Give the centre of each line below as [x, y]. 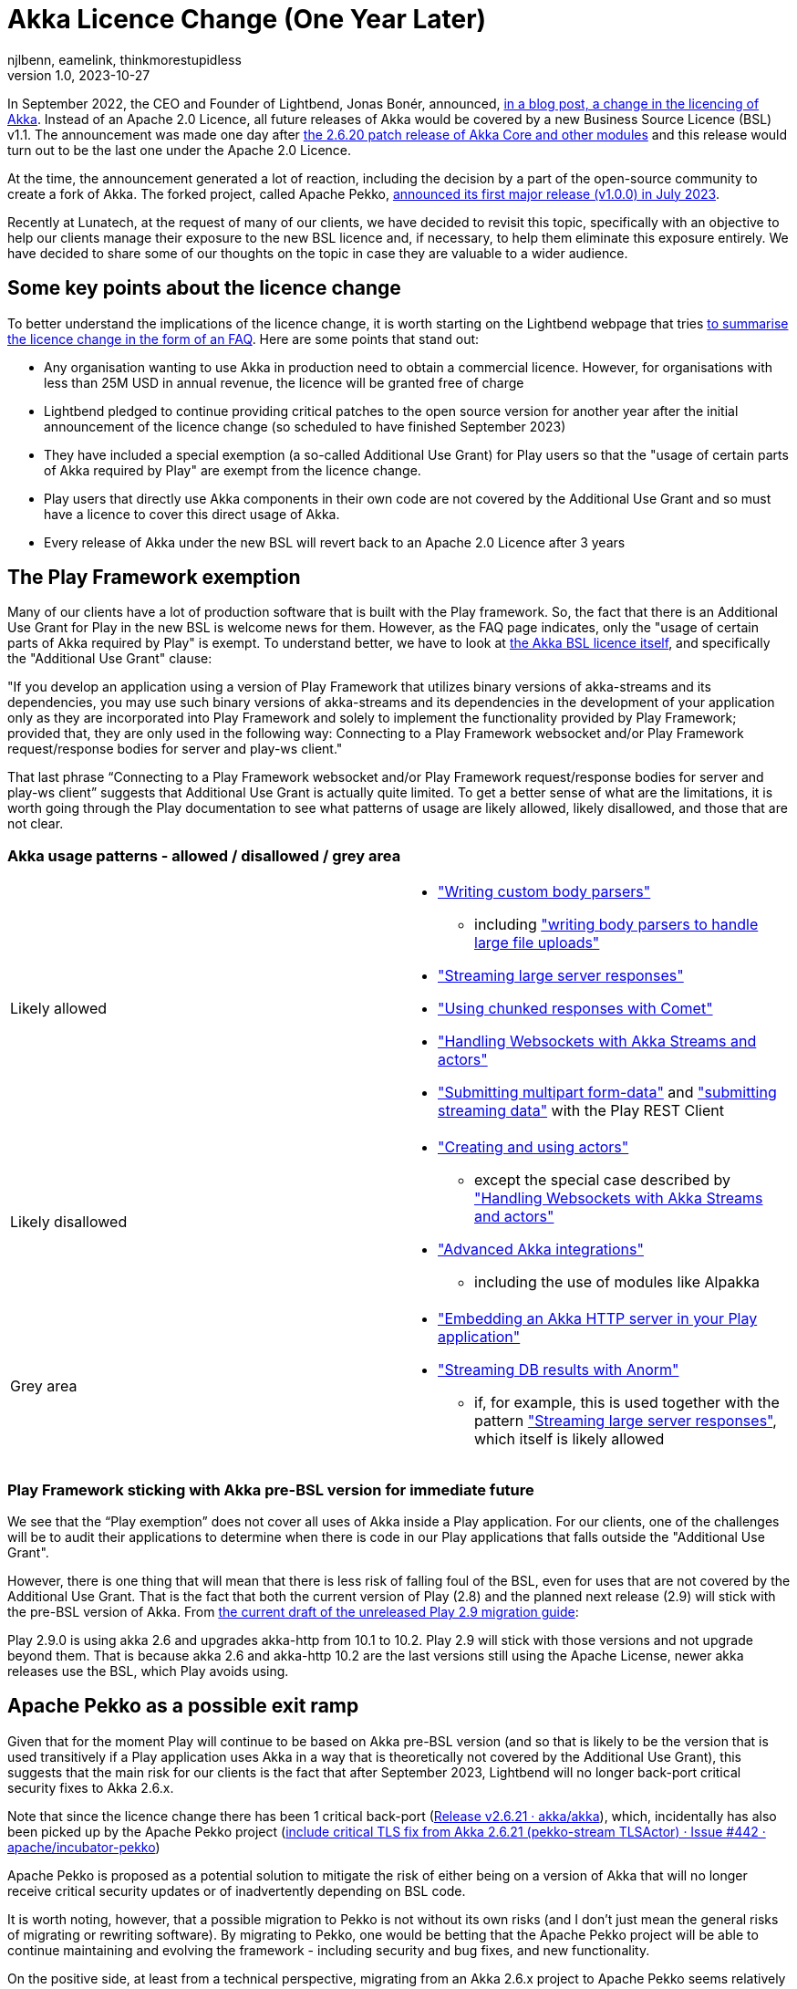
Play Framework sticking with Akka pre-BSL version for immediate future [271, 1489]
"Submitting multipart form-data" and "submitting [607, 1093]
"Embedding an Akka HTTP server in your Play [598, 1319]
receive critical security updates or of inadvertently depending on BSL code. [237, 1890]
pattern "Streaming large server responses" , [626, 1421]
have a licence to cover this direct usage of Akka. [192, 514]
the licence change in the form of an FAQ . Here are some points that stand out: [243, 338]
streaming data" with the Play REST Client [581, 1111]
